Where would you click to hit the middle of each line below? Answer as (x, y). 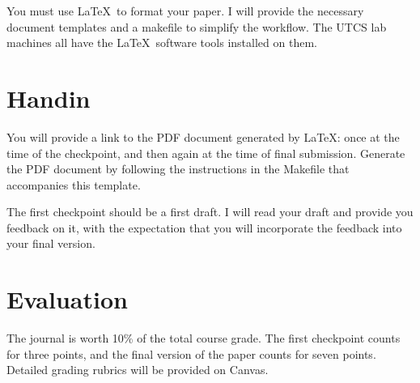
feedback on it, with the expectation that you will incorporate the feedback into (204, 227)
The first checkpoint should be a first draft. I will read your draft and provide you (210, 212)
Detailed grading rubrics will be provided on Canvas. (138, 370)
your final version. (51, 243)
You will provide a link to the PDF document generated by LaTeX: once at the (203, 136)
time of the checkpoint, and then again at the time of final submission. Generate (206, 153)
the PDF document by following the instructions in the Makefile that (178, 169)
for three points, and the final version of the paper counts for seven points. (191, 353)
